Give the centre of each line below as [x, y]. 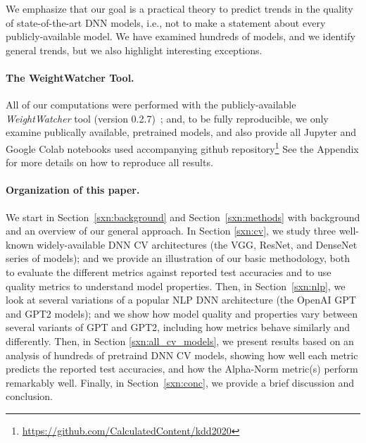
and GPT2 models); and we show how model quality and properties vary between [182, 313]
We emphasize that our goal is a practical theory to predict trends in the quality [179, 8]
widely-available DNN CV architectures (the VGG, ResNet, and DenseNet [197, 244]
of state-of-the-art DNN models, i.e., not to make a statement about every [166, 22]
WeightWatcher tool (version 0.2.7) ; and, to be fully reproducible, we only [167, 118]
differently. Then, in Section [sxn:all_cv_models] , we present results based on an [180, 341]
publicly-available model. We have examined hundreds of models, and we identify [181, 36]
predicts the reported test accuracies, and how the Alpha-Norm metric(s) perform [182, 369]
